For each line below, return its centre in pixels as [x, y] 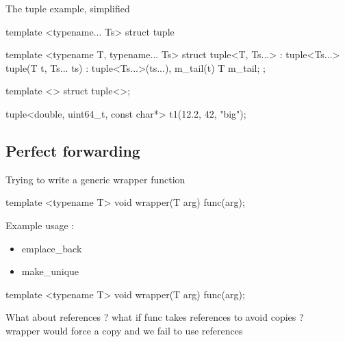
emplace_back [52, 248]
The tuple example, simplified [68, 8]
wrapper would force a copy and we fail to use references [124, 330]
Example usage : [40, 225]
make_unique [50, 271]
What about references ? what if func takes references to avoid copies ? [155, 317]
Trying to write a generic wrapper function [95, 179]
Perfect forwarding [73, 150]
